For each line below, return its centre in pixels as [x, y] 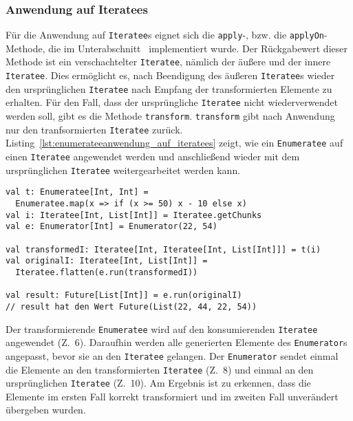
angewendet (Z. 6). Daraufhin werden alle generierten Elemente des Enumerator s [176, 342]
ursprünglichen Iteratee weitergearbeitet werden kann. [123, 170]
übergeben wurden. [46, 410]
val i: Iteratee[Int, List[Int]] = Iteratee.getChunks [134, 215]
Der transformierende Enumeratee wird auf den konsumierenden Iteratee [162, 328]
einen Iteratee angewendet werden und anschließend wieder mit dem [153, 156]
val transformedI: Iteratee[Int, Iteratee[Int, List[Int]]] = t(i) [163, 249]
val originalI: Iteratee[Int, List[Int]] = [107, 261]
